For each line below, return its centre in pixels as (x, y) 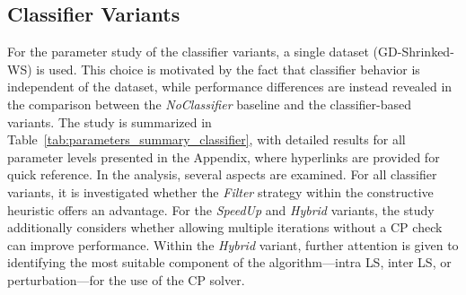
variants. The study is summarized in (110, 121)
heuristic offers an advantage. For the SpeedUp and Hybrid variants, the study (221, 209)
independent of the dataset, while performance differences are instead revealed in (230, 87)
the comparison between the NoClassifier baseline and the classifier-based (210, 104)
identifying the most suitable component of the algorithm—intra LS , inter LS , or (229, 262)
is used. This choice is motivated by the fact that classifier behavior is (228, 69)
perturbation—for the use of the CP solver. (126, 279)
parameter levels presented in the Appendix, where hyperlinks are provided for (224, 156)
